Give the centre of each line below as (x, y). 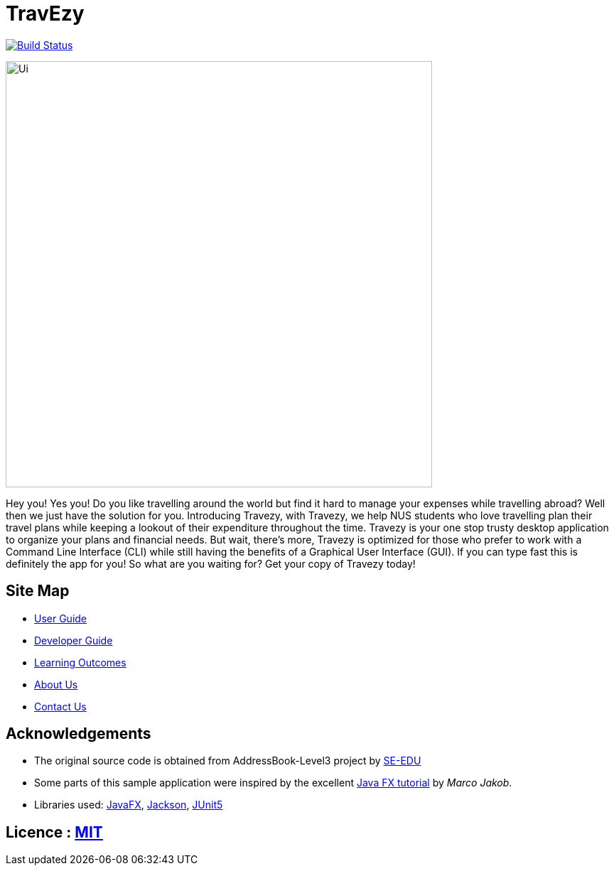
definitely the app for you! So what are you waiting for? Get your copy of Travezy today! (211, 563)
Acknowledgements (79, 734)
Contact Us (60, 706)
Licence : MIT (54, 832)
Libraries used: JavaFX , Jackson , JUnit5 (129, 805)
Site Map (38, 591)
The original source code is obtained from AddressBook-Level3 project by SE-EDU (228, 761)
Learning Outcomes (80, 662)
